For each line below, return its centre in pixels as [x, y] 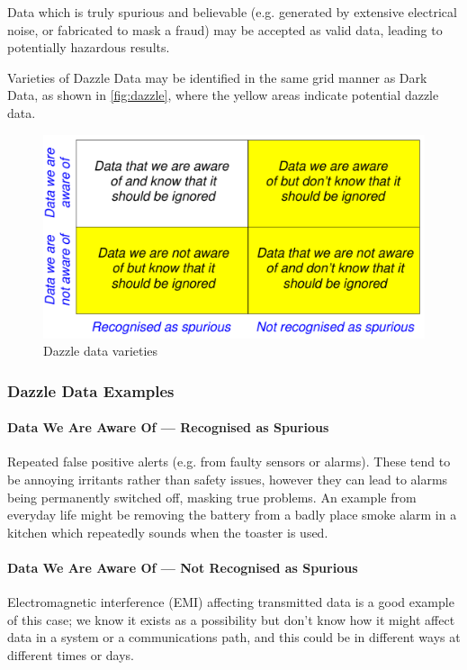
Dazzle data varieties [101, 351]
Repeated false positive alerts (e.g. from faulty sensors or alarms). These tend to [229, 462]
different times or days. [71, 655]
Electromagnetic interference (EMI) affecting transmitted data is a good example [231, 602]
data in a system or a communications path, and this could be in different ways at [234, 637]
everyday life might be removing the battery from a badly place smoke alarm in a [232, 515]
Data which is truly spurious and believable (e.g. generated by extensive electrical [232, 12]
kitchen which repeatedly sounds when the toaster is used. [168, 532]
